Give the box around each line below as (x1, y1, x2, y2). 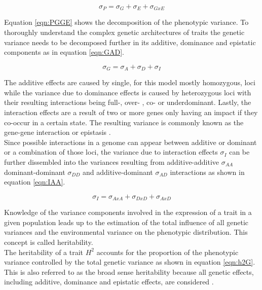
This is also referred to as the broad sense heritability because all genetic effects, (4, 266, 254, 277)
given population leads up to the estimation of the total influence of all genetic (4, 216, 249, 227)
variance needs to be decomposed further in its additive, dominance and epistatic (4, 37, 256, 47)
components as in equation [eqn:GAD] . (4, 47, 124, 57)
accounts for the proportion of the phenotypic (96, 246, 239, 257)
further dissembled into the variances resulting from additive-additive (4, 157, 219, 167)
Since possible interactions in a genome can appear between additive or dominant (4, 136, 257, 147)
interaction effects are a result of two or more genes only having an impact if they (4, 107, 258, 118)
